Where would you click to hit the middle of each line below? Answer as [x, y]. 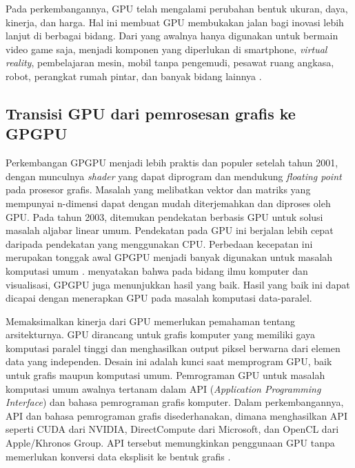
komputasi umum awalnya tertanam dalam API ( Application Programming [163, 388]
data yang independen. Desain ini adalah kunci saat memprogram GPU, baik [169, 361]
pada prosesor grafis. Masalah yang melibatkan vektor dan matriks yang [158, 189]
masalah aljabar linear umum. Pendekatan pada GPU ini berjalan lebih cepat [170, 230]
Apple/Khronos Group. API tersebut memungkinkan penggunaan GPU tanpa [170, 443]
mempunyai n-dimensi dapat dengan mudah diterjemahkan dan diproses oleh [168, 203]
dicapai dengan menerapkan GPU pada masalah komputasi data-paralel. [159, 298]
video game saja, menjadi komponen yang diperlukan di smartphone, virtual [166, 49]
